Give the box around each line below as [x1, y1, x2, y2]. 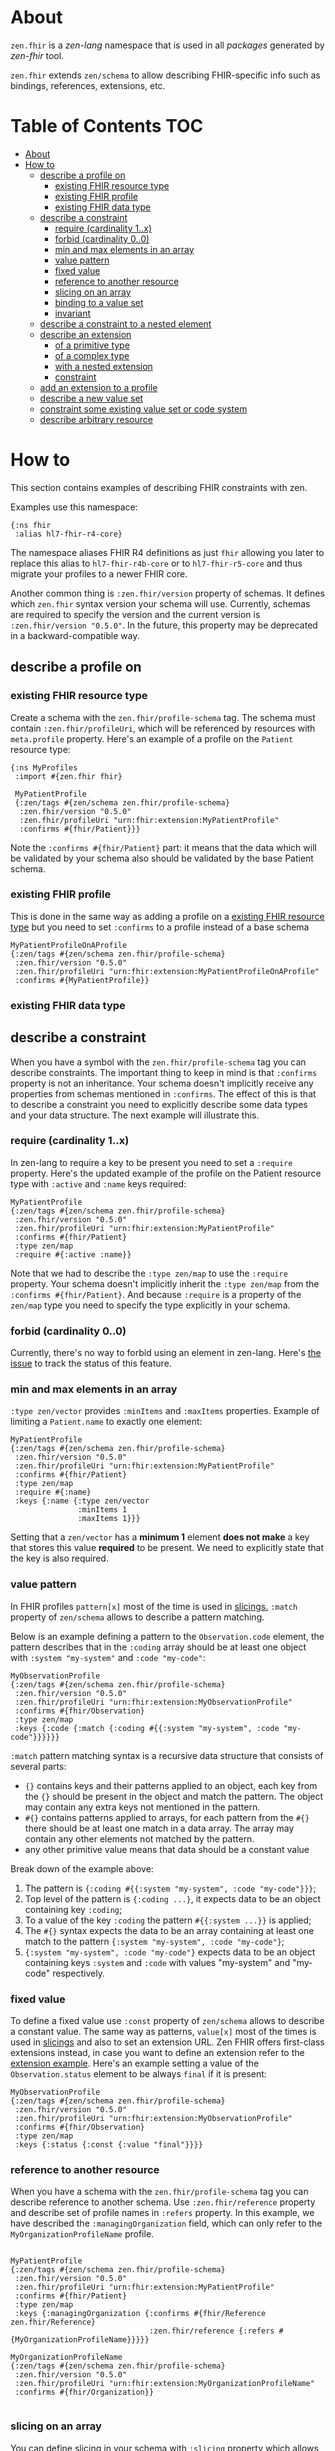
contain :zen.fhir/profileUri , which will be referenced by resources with [10, 722, 316, 734]
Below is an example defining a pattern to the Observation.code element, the [10, 1630, 325, 1642]
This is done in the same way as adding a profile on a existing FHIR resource [10, 910, 325, 922]
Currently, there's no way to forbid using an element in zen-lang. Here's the [10, 1347, 322, 1359]
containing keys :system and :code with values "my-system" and [24, 1956, 291, 1968]
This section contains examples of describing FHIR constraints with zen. [10, 481, 308, 493]
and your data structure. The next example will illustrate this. [10, 1109, 260, 1121]
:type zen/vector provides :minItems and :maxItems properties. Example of [10, 1405, 320, 1417]
